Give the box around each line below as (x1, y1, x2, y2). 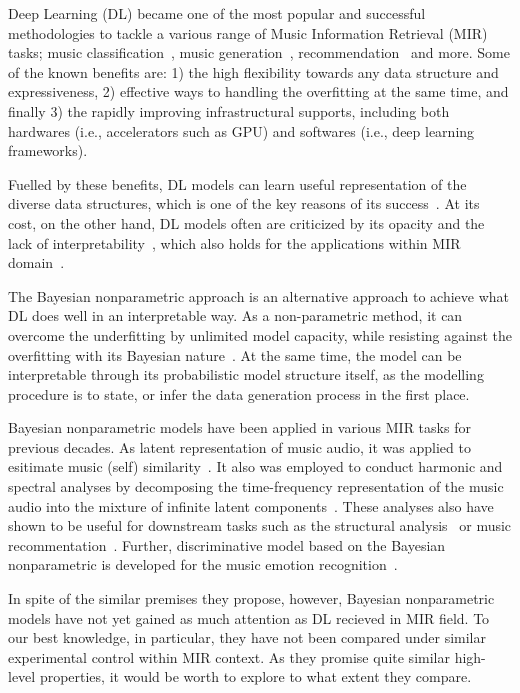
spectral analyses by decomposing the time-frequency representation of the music (8, 476, 504, 497)
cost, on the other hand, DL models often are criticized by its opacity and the (8, 212, 485, 233)
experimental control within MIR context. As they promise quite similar (8, 646, 450, 667)
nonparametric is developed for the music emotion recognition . (8, 554, 398, 575)
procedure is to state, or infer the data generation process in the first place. (8, 383, 470, 404)
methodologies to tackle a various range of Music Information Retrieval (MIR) (8, 22, 488, 43)
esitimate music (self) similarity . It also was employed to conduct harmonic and (8, 456, 503, 477)
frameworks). (8, 140, 88, 161)
